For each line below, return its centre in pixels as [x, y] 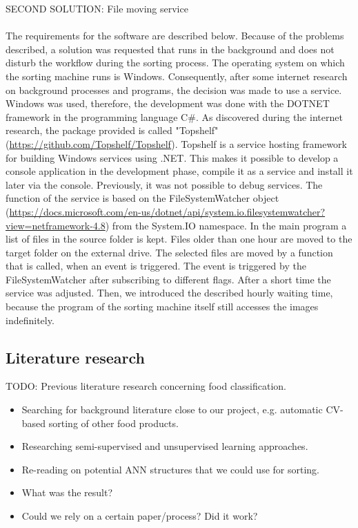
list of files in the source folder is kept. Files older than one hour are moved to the [179, 239]
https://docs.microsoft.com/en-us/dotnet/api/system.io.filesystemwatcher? [167, 211]
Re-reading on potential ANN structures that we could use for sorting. [170, 469]
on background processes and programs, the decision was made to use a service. [174, 89]
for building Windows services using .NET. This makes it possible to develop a [172, 157]
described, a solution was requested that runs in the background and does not [170, 49]
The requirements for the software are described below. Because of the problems [175, 36]
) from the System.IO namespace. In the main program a [226, 225]
